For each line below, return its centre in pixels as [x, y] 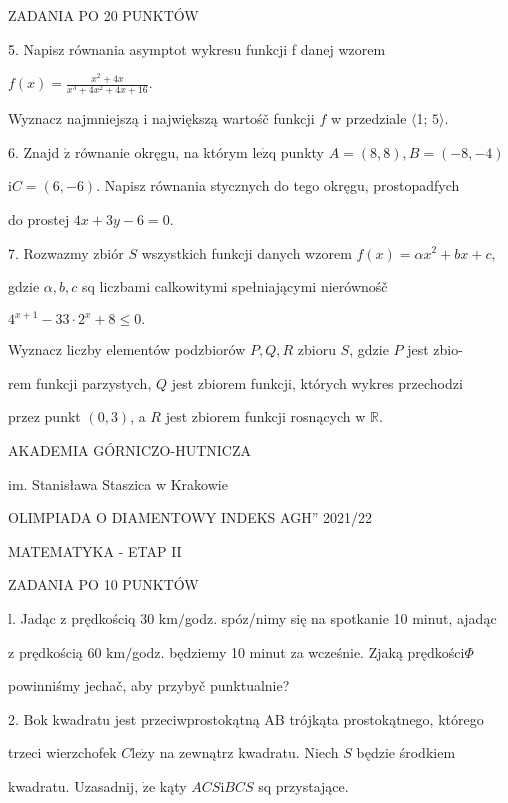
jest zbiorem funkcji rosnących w [265, 416]
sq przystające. [303, 785]
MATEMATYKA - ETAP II [95, 550]
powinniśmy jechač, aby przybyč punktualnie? [149, 685]
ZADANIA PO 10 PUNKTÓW [103, 584]
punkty [302, 151]
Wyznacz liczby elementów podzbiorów [127, 349]
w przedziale [368, 118]
